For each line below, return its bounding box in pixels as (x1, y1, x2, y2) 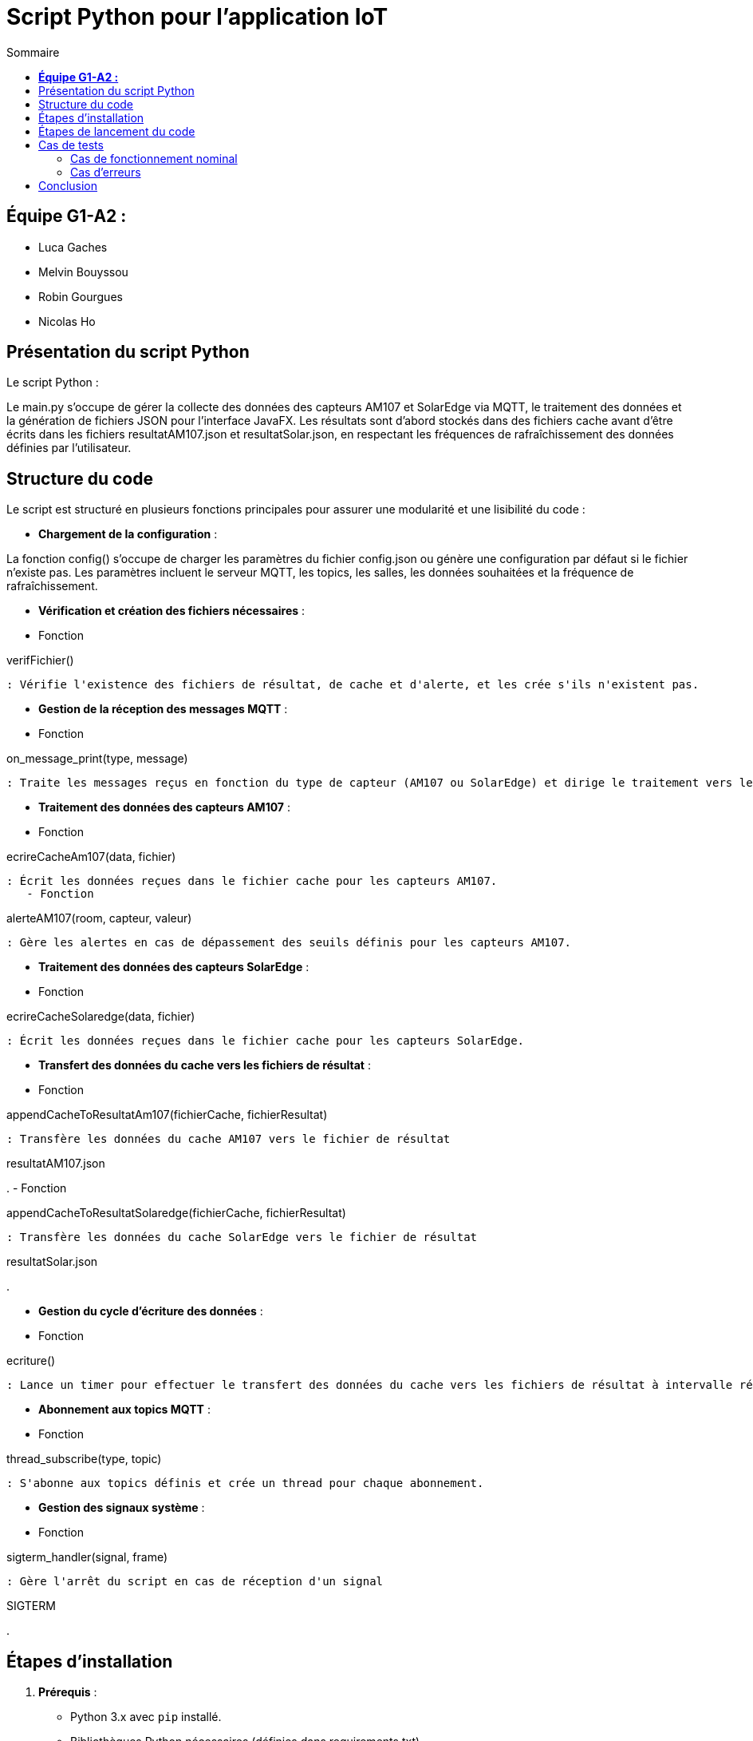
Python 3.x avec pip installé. (70, 1710, 222, 1724)
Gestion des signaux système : (38, 1501, 205, 1515)
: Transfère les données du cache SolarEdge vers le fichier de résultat (6, 1231, 478, 1244)
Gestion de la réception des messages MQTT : (38, 702, 288, 716)
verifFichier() (6, 653, 74, 668)
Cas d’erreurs (70, 165, 141, 179)
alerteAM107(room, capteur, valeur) (6, 911, 192, 926)
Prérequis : (38, 1685, 97, 1699)
